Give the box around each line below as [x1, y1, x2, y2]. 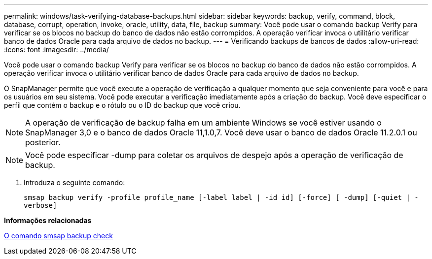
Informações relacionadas [4, 216, 92, 225]
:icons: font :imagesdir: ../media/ [4, 45, 109, 54]
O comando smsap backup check [4, 231, 113, 240]
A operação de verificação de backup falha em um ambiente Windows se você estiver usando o [25, 118, 382, 128]
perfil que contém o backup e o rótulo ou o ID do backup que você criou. [4, 101, 241, 109]
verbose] [24, 201, 57, 209]
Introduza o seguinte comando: [24, 178, 125, 187]
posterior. [25, 137, 61, 147]
